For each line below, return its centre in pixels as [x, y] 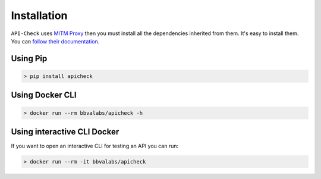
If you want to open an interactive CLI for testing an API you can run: [95, 146]
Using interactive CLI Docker [65, 132]
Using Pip [29, 59]
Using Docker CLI [44, 95]
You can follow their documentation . [55, 41]
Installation [39, 15]
